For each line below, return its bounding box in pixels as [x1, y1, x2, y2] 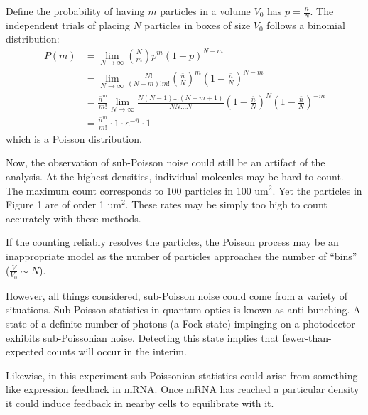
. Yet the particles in [272, 183, 362, 198]
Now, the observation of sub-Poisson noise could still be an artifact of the [6, 155, 325, 170]
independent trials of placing [6, 17, 130, 32]
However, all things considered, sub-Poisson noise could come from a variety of [6, 288, 348, 303]
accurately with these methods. [6, 210, 141, 225]
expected [6, 344, 44, 359]
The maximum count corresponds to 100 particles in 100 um [6, 183, 269, 198]
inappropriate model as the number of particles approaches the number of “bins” [6, 248, 357, 263]
